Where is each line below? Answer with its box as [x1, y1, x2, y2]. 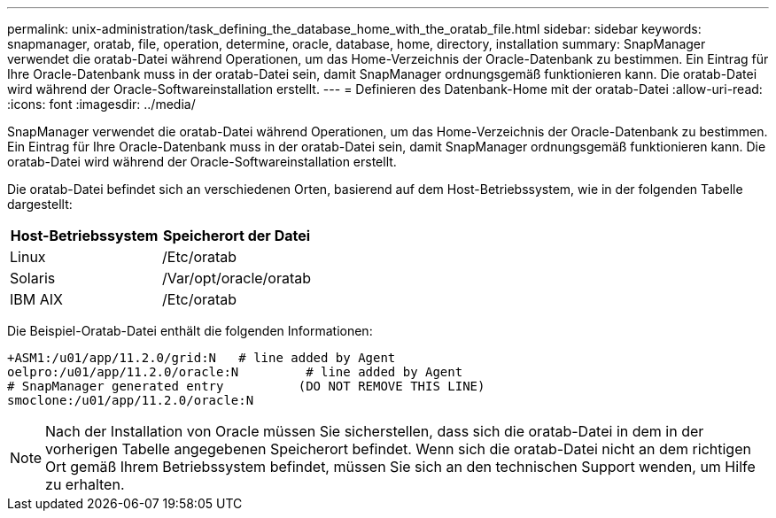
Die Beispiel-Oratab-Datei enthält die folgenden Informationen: [7, 323, 373, 338]
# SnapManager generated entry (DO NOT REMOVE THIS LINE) [7, 379, 485, 393]
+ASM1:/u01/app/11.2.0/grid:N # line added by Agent [7, 351, 396, 365]
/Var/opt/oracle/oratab [162, 269, 312, 287]
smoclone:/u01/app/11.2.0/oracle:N [7, 393, 254, 407]
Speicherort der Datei [163, 227, 311, 244]
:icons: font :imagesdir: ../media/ [7, 97, 196, 112]
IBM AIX [10, 290, 63, 308]
